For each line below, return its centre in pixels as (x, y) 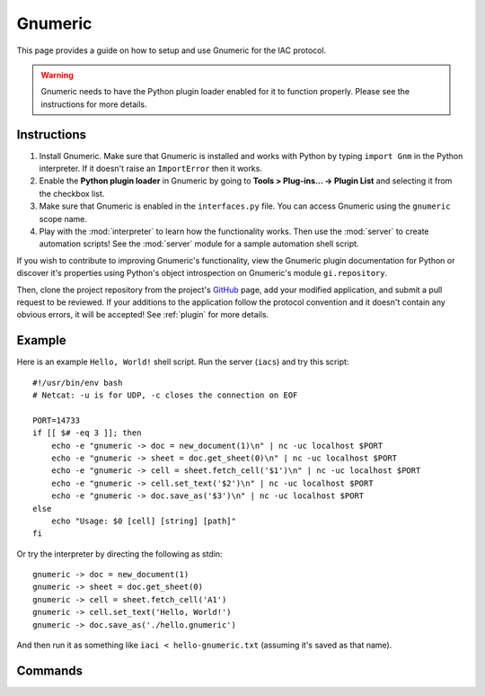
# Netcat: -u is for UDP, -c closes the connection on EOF (165, 395)
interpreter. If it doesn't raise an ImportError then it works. (150, 169)
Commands (50, 670)
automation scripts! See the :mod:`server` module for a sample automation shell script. (199, 244)
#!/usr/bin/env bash (78, 383)
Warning (57, 75)
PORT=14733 (57, 420)
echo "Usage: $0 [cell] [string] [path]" (144, 521)
